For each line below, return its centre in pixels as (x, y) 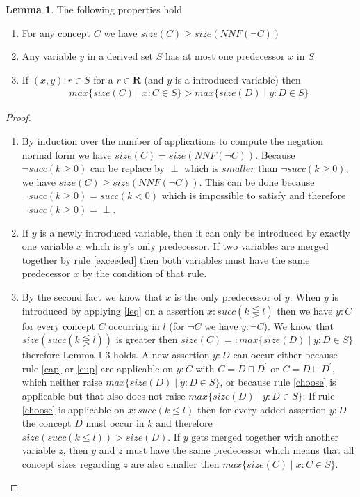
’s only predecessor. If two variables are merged (228, 246)
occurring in (134, 325)
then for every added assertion (262, 409)
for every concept (58, 325)
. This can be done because (257, 181)
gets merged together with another (265, 436)
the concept (47, 423)
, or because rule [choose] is (278, 382)
